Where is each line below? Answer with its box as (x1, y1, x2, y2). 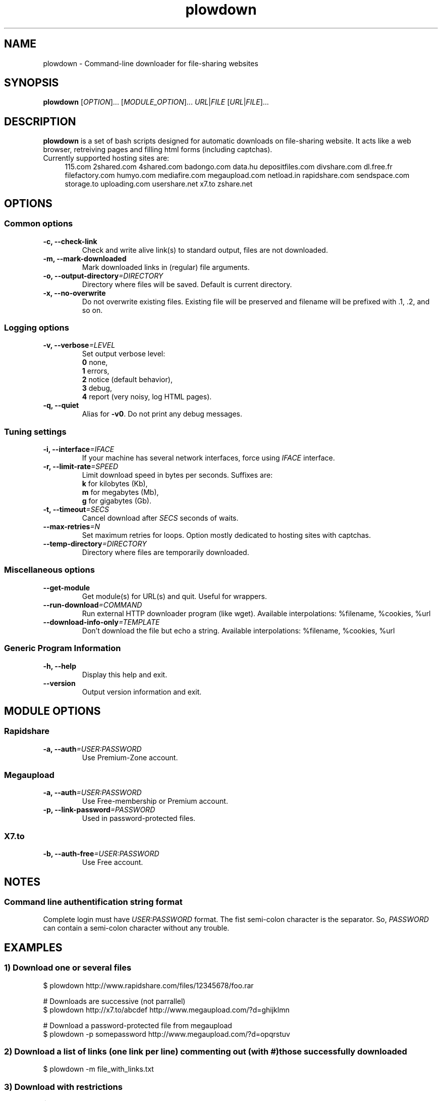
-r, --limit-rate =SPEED (43, 462, 119, 471)
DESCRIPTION (4, 115, 76, 128)
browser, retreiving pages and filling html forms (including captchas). (43, 145, 272, 154)
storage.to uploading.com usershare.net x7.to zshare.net (65, 179, 253, 189)
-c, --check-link (43, 237, 97, 246)
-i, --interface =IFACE (43, 445, 115, 453)
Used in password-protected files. (82, 814, 196, 823)
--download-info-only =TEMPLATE (43, 617, 160, 626)
